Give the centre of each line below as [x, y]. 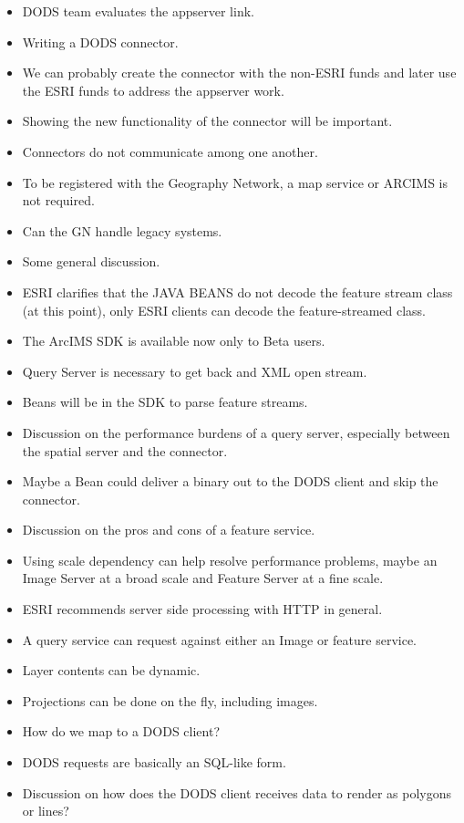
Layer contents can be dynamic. [111, 670]
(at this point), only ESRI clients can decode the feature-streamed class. [224, 310]
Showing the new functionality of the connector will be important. [207, 121]
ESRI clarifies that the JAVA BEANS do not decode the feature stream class [237, 292]
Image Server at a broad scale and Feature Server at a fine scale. [203, 578]
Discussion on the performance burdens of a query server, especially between [236, 432]
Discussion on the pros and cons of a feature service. [169, 530]
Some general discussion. [91, 261]
